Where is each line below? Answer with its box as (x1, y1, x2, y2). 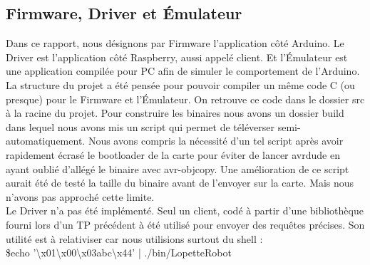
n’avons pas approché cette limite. (6, 189, 155, 204)
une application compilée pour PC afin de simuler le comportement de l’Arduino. (6, 63, 360, 78)
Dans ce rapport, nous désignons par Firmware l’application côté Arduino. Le (6, 36, 344, 51)
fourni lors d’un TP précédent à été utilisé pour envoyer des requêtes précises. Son (6, 217, 365, 232)
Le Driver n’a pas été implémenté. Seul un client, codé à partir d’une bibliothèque (6, 203, 364, 218)
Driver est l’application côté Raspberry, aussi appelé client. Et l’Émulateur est (6, 49, 348, 64)
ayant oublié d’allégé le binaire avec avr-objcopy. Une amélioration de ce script (6, 161, 349, 176)
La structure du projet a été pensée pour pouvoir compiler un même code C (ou (6, 77, 355, 92)
